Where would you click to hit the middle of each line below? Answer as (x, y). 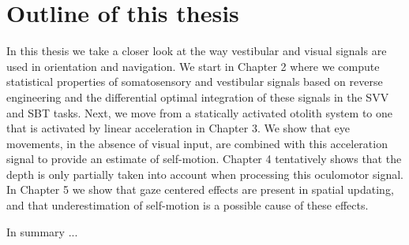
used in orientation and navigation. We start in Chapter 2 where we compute (193, 66)
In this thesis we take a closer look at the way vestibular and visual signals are (197, 51)
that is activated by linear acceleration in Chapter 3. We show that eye (178, 128)
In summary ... (42, 231)
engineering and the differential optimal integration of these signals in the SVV (198, 97)
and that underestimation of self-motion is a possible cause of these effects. (188, 205)
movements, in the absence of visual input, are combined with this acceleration (197, 143)
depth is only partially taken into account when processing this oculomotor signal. (205, 174)
